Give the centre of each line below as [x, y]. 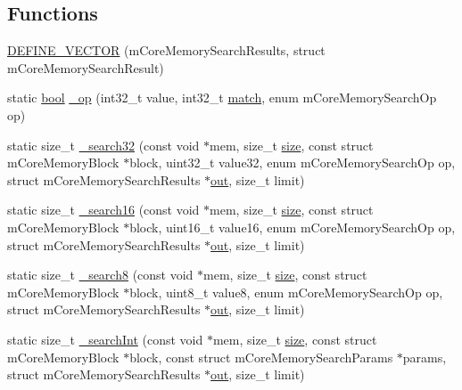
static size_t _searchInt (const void [105, 339]
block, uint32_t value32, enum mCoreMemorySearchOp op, [293, 162]
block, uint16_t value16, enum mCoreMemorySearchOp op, [293, 227]
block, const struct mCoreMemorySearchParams [261, 357]
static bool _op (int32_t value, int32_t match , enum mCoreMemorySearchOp [222, 97]
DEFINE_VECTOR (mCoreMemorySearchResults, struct [166, 50]
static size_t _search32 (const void [103, 145]
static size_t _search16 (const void [103, 210]
